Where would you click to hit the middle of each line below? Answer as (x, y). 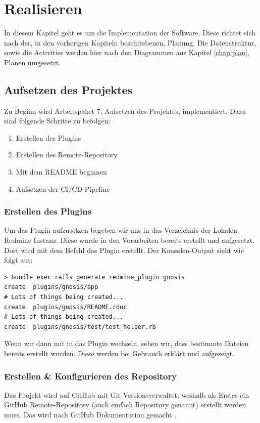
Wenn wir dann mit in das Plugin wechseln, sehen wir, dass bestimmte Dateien (126, 343)
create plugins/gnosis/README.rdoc (66, 307)
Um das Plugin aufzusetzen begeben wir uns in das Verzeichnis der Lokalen (121, 230)
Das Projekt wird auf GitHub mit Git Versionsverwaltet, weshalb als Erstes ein (127, 394)
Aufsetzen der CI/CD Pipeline (63, 188)
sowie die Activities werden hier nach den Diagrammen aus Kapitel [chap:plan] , (127, 52)
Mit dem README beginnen (61, 172)
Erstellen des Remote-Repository (67, 155)
